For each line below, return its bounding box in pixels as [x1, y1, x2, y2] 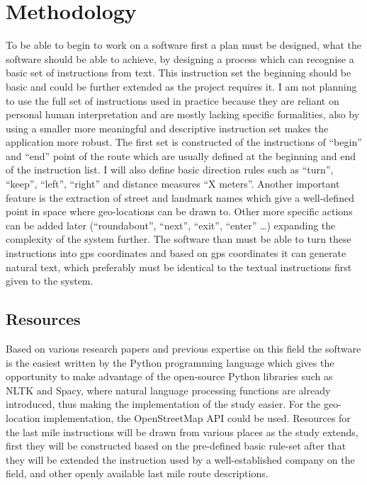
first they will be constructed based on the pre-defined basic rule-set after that [6, 438, 346, 453]
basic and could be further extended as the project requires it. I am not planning [6, 79, 357, 93]
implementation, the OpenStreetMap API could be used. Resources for [43, 410, 351, 425]
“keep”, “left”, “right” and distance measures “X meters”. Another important [6, 176, 340, 191]
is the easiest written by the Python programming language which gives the [6, 355, 334, 370]
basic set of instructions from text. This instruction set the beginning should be [6, 65, 351, 80]
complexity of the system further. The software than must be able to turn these [6, 232, 351, 246]
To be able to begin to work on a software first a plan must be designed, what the [6, 38, 362, 52]
